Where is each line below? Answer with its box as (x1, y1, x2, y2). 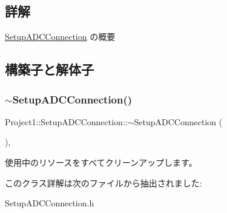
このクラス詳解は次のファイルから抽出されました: (5, 176, 202, 189)
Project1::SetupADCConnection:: (5, 115, 128, 128)
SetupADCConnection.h (5, 197, 94, 209)
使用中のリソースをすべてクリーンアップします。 (5, 156, 197, 168)
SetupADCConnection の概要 (5, 30, 116, 43)
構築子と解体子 (5, 60, 94, 79)
